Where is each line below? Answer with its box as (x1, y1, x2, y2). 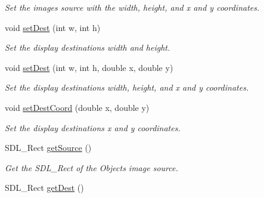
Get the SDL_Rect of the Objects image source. (5, 161, 178, 174)
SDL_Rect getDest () (5, 181, 84, 194)
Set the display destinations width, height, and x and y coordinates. (5, 81, 249, 94)
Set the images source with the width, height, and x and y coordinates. (5, 1, 260, 13)
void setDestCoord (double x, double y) (5, 101, 150, 113)
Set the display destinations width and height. (5, 41, 170, 54)
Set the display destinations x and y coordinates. (5, 121, 181, 134)
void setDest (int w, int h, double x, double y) (5, 61, 173, 73)
